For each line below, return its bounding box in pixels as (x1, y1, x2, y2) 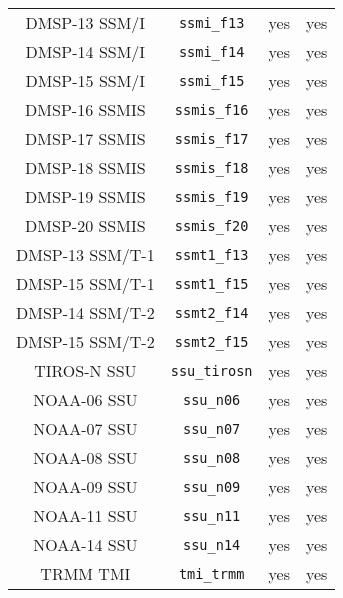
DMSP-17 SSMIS (25, 127, 146, 150)
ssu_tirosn (170, 362, 253, 379)
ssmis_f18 (174, 159, 249, 176)
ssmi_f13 (178, 14, 245, 31)
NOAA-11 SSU (33, 504, 138, 527)
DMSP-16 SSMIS (25, 98, 146, 121)
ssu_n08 (182, 449, 241, 466)
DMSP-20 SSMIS (25, 214, 146, 237)
